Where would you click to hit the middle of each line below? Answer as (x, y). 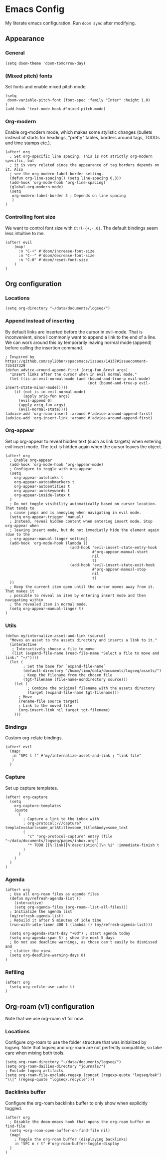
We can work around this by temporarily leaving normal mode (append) (79, 342)
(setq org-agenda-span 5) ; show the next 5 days (62, 938)
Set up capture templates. (32, 788)
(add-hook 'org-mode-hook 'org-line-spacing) (58, 183)
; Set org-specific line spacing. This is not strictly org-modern (81, 156)
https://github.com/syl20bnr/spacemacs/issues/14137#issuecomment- (77, 361)
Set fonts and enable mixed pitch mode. (46, 86)
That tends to (20, 508)
